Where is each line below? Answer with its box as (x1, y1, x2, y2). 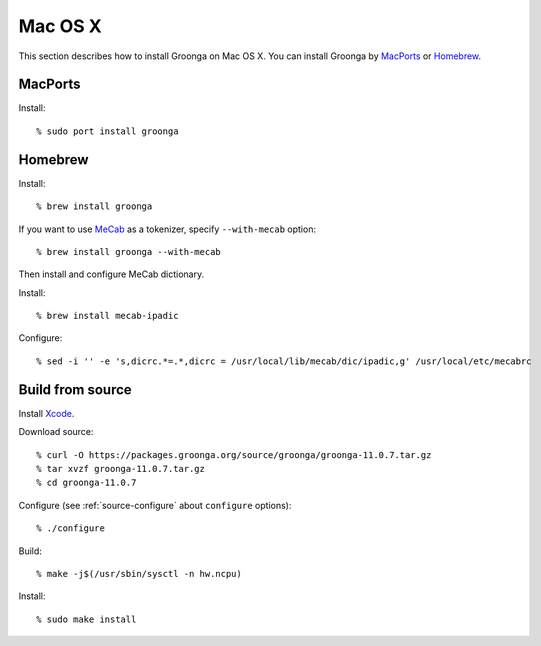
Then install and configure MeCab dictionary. (18, 268, 205, 280)
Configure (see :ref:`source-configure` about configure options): (18, 499, 292, 511)
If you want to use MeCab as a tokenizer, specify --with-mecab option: (18, 223, 317, 235)
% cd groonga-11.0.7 (36, 477, 137, 489)
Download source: (18, 426, 94, 438)
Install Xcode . (18, 407, 75, 419)
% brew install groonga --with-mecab (36, 246, 222, 257)
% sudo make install (36, 613, 137, 625)
